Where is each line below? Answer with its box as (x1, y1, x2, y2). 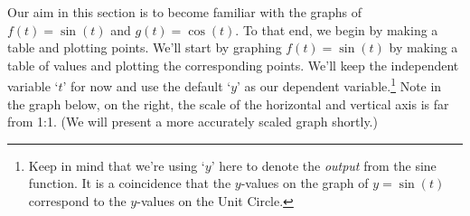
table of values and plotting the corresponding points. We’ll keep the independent (7, 55, 459, 74)
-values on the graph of (240, 174, 369, 193)
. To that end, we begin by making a (235, 20, 438, 39)
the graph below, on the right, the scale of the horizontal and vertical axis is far (7, 94, 449, 113)
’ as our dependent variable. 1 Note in (237, 74, 442, 96)
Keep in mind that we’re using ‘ (28, 155, 205, 174)
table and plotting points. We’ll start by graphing (7, 38, 282, 57)
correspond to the (28, 192, 127, 210)
